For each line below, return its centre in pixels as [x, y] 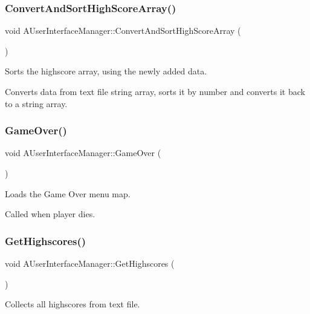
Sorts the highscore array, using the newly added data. [106, 71]
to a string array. [36, 103]
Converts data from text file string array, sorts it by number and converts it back [155, 91]
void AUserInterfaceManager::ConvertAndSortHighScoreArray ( [123, 31]
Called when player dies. [50, 214]
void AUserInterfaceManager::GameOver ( [83, 153]
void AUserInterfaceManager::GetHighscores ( [90, 263]
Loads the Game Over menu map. [68, 193]
